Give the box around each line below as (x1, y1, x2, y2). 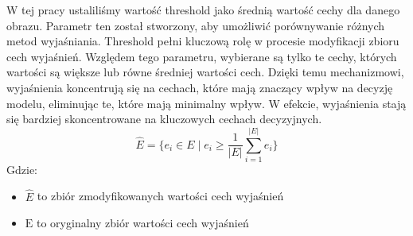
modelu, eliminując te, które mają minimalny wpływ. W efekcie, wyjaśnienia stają (6, 95, 407, 111)
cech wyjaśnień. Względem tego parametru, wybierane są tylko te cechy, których (6, 48, 397, 64)
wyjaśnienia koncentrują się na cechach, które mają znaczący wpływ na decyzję (6, 79, 393, 95)
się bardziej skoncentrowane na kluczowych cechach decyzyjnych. (6, 110, 322, 127)
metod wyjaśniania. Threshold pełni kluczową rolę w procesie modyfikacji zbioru (6, 33, 399, 49)
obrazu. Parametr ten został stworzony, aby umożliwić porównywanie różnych (6, 17, 385, 33)
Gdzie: (6, 161, 37, 177)
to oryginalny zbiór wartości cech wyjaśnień (37, 215, 249, 231)
